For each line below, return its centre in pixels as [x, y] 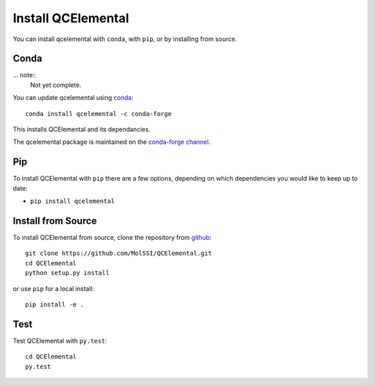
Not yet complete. [56, 85]
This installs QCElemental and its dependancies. [82, 129]
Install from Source [55, 221]
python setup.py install [67, 273]
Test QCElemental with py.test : [60, 341]
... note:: [25, 75]
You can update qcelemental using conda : [73, 98]
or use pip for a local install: [53, 288]
